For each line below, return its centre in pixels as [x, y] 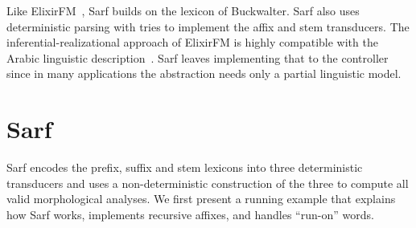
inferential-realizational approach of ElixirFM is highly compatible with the [192, 42]
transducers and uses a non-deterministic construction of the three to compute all [208, 183]
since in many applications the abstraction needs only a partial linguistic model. [204, 73]
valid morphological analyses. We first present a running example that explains [201, 199]
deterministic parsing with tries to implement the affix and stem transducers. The [208, 26]
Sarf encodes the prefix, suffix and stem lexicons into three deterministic [185, 167]
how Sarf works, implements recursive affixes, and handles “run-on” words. [190, 214]
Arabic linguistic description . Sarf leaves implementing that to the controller [198, 57]
